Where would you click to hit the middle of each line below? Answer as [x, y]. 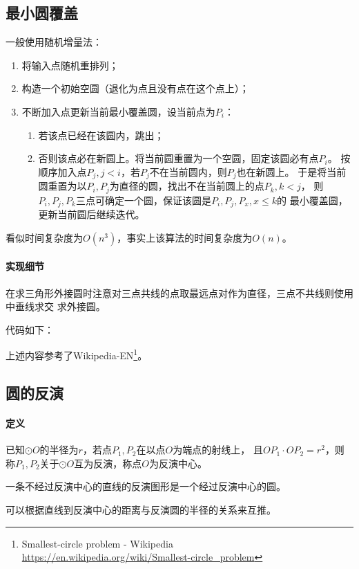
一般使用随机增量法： [54, 42]
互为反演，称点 [108, 463]
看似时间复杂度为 [44, 237]
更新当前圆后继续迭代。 [91, 214]
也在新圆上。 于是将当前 [291, 171]
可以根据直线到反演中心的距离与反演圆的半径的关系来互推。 [141, 509]
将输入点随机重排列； [70, 65]
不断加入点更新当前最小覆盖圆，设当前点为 [118, 111]
